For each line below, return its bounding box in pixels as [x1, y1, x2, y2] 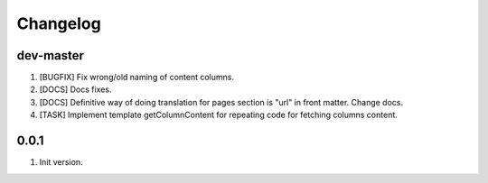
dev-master [16, 48, 85, 63]
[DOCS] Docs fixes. [39, 84, 112, 95]
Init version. [39, 157, 83, 168]
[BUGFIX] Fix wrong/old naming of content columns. [39, 72, 235, 83]
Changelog [16, 14, 101, 33]
